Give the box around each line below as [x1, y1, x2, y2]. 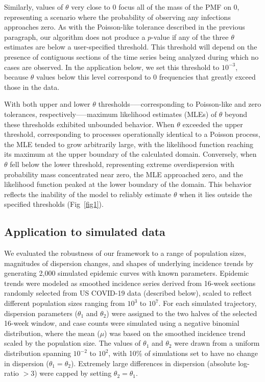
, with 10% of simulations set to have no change [108, 348, 258, 359]
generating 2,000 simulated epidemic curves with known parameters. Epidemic [4, 268, 249, 278]
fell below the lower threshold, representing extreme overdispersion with [10, 158, 234, 169]
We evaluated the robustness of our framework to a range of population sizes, [4, 248, 246, 258]
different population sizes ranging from [4, 298, 125, 308]
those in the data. [4, 81, 60, 92]
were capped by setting [39, 368, 112, 378]
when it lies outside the [179, 188, 252, 199]
